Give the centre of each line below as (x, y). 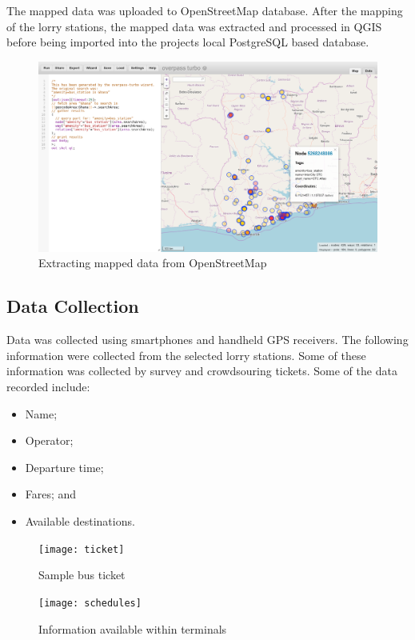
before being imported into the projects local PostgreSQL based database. (188, 42)
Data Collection (73, 306)
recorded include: (48, 387)
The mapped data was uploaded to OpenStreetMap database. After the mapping (205, 10)
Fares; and (51, 494)
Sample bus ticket (82, 575)
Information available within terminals (133, 628)
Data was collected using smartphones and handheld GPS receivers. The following (207, 340)
